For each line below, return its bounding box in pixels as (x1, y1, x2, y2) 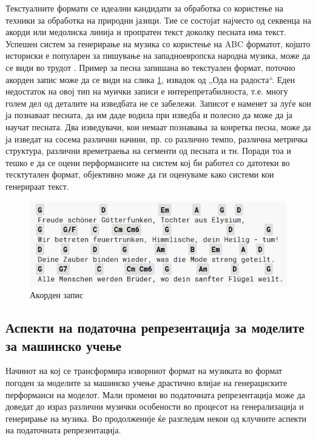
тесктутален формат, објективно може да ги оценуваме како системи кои (5, 168, 274, 181)
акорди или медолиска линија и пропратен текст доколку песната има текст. (5, 25, 286, 38)
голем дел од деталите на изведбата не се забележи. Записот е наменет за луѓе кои (5, 96, 311, 109)
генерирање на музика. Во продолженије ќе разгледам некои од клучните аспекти (5, 412, 307, 424)
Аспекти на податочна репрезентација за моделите (5, 318, 304, 337)
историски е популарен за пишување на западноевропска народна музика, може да (5, 49, 311, 62)
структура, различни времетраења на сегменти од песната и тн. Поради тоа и (5, 144, 291, 157)
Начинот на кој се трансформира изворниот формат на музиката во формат (5, 364, 283, 377)
